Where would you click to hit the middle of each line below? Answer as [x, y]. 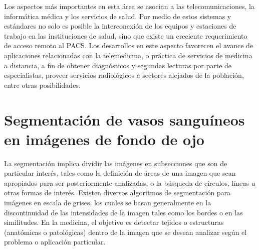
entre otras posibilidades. [42, 85]
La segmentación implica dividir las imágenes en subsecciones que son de [116, 163]
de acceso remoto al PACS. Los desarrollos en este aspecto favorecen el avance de [129, 45]
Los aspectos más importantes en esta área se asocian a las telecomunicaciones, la [129, 6]
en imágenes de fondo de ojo [104, 139]
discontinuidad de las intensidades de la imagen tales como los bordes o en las [123, 212]
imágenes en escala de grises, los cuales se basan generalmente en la [108, 203]
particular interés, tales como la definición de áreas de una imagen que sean [120, 173]
